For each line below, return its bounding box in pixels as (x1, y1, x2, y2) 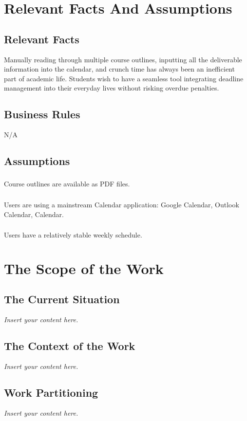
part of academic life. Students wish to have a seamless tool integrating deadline (4, 73, 244, 83)
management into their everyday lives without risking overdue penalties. (4, 83, 219, 93)
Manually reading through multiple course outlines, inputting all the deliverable (4, 54, 242, 64)
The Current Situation (4, 292, 120, 307)
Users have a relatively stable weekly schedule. (4, 230, 142, 240)
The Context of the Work (4, 338, 135, 353)
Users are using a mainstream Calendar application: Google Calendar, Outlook (4, 199, 239, 209)
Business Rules (4, 107, 80, 122)
